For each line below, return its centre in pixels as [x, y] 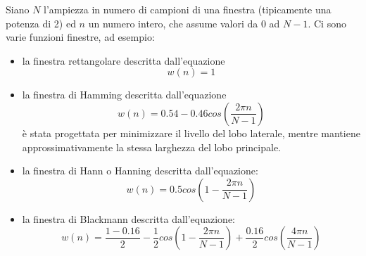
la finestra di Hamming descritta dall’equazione [124, 95]
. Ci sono [327, 23]
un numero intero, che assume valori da [173, 23]
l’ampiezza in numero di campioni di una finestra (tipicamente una [188, 9]
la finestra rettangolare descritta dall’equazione [124, 60]
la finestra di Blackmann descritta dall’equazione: [129, 218]
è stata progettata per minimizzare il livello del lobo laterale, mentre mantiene [191, 133]
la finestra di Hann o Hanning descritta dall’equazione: [140, 171]
